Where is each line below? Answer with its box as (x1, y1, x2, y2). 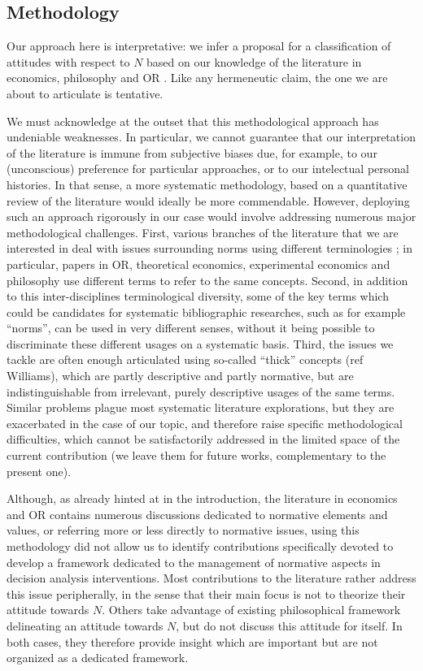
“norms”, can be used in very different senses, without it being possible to (7, 319, 375, 336)
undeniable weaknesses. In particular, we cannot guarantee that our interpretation (7, 128, 416, 145)
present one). (7, 462, 72, 479)
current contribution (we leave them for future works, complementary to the (7, 447, 386, 464)
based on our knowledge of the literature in (146, 53, 362, 70)
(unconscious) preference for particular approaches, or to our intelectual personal (7, 160, 409, 177)
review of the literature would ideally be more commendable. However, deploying (7, 192, 410, 209)
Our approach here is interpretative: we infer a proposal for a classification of (7, 37, 391, 54)
